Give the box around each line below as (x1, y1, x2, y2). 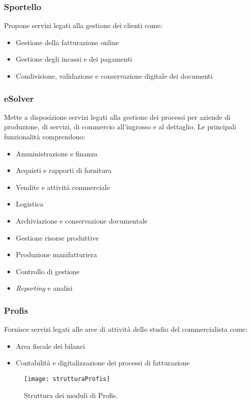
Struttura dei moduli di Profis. (24, 389, 118, 400)
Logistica (15, 198, 43, 209)
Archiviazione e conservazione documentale (15, 215, 147, 226)
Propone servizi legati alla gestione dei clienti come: (4, 20, 162, 31)
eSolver (4, 92, 34, 104)
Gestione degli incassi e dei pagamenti (15, 54, 132, 64)
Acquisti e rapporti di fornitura (15, 165, 112, 175)
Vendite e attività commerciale (15, 181, 110, 192)
